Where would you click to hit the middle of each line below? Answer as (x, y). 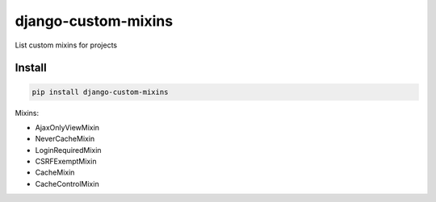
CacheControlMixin (67, 183)
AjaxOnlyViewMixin (67, 127)
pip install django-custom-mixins (100, 92)
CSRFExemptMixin (66, 162)
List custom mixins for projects (66, 45)
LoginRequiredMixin (68, 150)
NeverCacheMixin (65, 139)
